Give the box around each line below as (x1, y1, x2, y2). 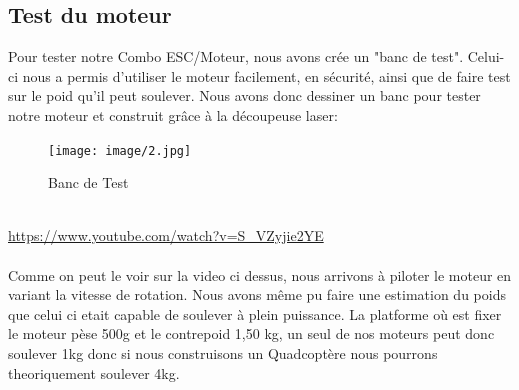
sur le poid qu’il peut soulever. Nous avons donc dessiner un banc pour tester (8, 85, 481, 106)
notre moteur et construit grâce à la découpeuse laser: (8, 104, 338, 125)
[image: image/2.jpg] (48, 143, 192, 158)
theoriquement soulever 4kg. (8, 362, 180, 383)
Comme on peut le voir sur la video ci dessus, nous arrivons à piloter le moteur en (8, 264, 512, 285)
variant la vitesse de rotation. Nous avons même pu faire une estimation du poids (8, 284, 506, 305)
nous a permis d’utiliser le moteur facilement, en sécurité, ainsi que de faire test (22, 65, 511, 86)
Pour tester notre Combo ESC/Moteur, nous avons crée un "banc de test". (8, 46, 464, 67)
